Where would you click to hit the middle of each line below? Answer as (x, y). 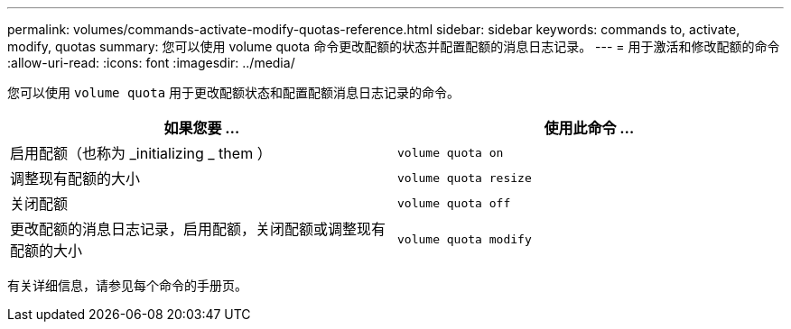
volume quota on (451, 152)
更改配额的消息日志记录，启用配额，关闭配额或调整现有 (198, 229)
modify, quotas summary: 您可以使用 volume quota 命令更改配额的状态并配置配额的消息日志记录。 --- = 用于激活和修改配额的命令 (394, 46)
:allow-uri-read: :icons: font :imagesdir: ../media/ (151, 63)
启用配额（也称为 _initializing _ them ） (141, 153)
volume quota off (454, 203)
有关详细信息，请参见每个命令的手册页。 (127, 285)
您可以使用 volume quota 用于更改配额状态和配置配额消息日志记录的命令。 (234, 92)
